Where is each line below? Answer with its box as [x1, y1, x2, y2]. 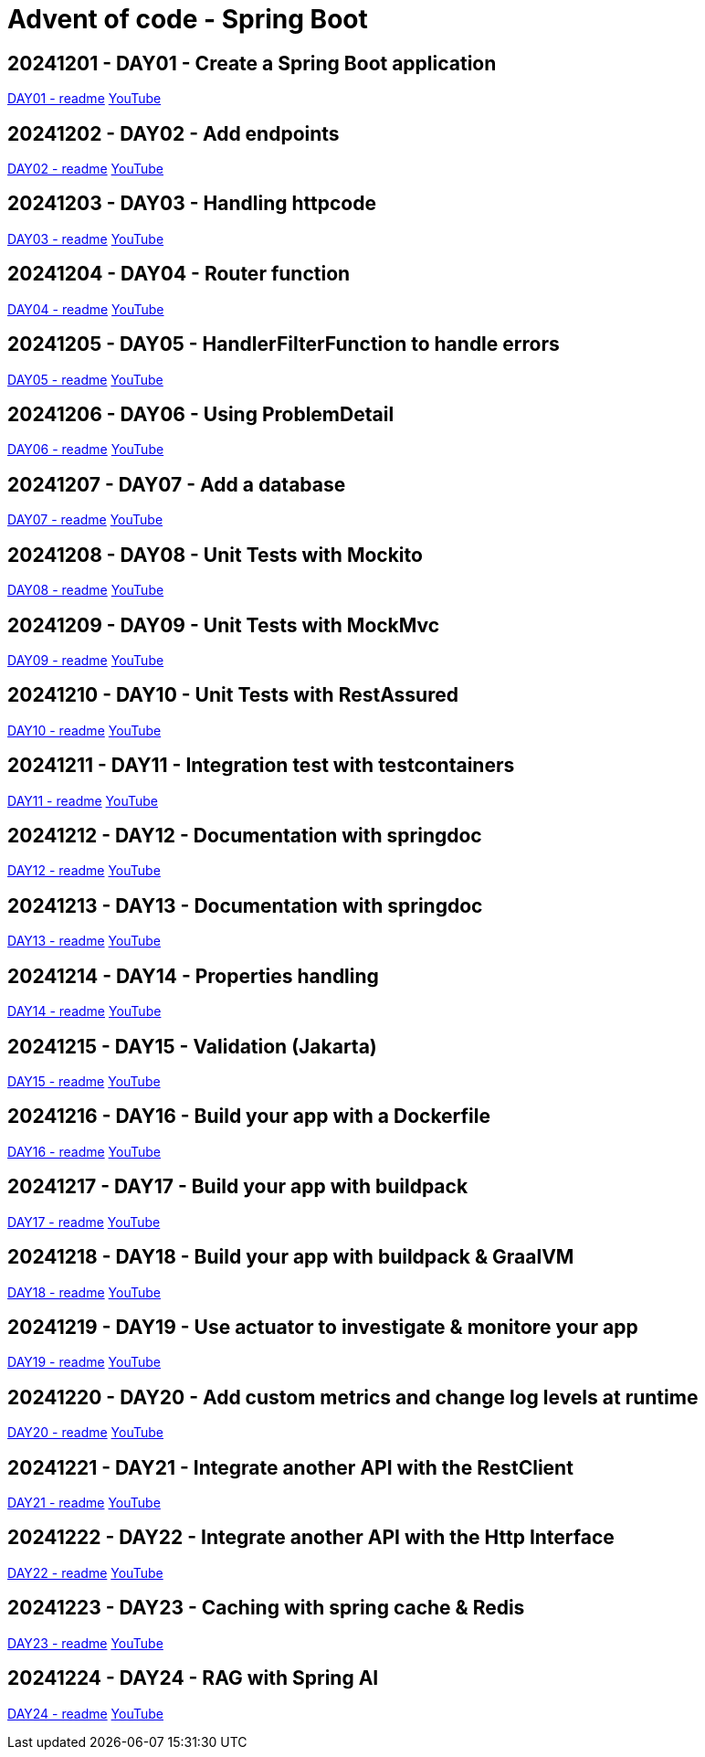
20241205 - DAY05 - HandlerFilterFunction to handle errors [7, 333, 560, 356]
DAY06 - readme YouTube [7, 441, 164, 458]
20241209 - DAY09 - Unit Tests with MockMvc [7, 613, 440, 637]
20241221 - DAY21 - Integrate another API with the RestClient [7, 1455, 573, 1479]
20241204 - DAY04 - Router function [7, 262, 351, 286]
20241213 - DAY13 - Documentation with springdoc [7, 894, 483, 917]
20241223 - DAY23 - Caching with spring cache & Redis [7, 1596, 525, 1620]
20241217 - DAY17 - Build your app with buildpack [7, 1175, 468, 1199]
